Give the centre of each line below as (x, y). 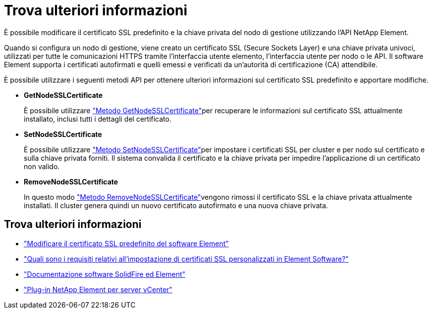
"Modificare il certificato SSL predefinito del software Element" (126, 243)
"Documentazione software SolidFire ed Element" (105, 274)
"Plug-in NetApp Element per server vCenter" (98, 289)
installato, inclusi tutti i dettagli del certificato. (98, 119)
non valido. (42, 166)
